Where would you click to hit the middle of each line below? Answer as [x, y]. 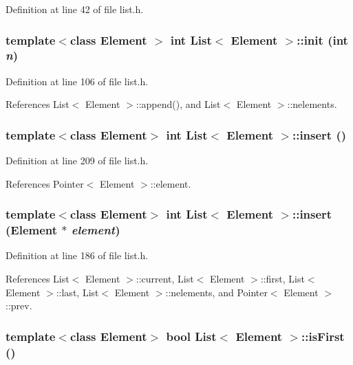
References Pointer [45, 183]
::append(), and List [178, 104]
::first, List [282, 279]
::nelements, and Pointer [216, 292]
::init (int [322, 40]
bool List [191, 336]
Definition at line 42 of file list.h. [75, 9]
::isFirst [323, 336]
